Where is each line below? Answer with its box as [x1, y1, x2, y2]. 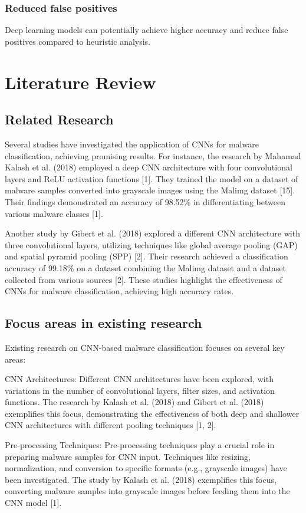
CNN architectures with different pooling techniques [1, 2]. [5, 419, 216, 431]
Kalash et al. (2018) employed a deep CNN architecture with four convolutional [5, 161, 292, 173]
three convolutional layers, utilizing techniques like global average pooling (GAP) [5, 238, 298, 251]
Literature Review [5, 70, 156, 94]
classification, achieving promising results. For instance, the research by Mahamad [5, 149, 301, 162]
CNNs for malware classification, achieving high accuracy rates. [5, 285, 234, 297]
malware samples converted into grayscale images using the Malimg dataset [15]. [5, 184, 295, 196]
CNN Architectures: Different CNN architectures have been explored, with [5, 373, 274, 385]
